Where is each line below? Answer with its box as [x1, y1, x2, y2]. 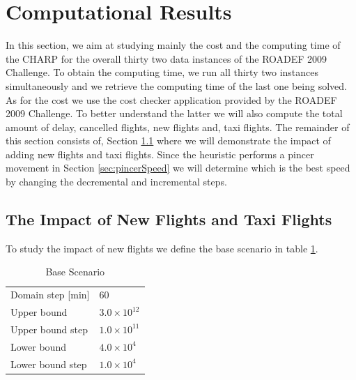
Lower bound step [10, 356, 87, 371]
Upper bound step [10, 321, 88, 336]
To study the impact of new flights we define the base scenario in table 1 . [6, 241, 318, 255]
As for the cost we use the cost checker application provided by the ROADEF [6, 92, 337, 107]
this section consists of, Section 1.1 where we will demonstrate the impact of [6, 133, 331, 148]
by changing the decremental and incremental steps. [6, 174, 227, 189]
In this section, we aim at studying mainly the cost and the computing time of [6, 38, 341, 52]
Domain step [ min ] [10, 287, 90, 302]
